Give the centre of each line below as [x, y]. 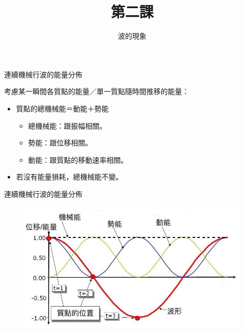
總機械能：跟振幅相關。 [67, 125]
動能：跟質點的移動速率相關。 [78, 159]
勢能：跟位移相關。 [60, 143]
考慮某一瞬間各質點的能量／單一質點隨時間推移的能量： [97, 91]
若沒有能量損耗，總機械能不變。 [69, 177]
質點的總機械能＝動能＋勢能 [62, 108]
